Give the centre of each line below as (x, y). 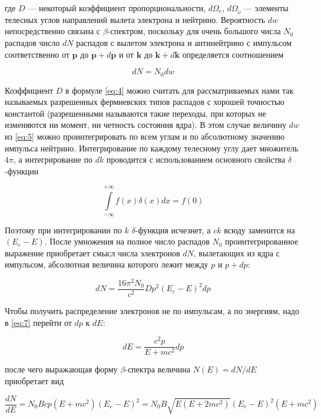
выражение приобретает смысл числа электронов (92, 253)
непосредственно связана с (53, 31)
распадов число (32, 42)
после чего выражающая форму (61, 369)
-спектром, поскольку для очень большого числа (194, 31)
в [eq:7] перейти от (38, 322)
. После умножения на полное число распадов (127, 241)
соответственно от (37, 54)
